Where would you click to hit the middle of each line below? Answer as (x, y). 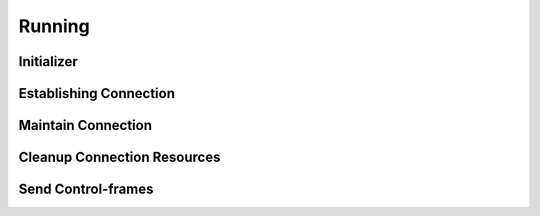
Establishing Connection (96, 93)
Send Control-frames (86, 189)
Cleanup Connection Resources (119, 157)
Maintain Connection (85, 125)
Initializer (48, 61)
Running (54, 26)
